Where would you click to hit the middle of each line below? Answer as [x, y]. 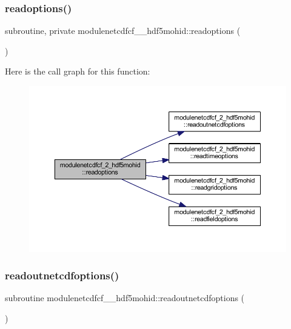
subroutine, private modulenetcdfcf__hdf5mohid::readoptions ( [123, 31]
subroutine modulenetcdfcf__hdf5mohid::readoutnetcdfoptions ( [125, 298]
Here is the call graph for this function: [78, 71]
